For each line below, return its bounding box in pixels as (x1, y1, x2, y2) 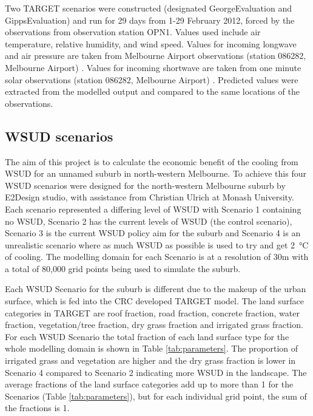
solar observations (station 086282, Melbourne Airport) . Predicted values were (5, 73, 298, 86)
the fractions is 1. (5, 401, 70, 414)
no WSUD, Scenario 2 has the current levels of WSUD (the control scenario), (5, 214, 292, 227)
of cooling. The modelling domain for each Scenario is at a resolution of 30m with (5, 250, 309, 263)
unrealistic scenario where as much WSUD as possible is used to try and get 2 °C (5, 238, 309, 251)
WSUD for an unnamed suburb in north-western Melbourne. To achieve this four (5, 167, 306, 180)
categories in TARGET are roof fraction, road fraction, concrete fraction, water (5, 306, 300, 319)
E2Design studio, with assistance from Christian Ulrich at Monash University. (5, 191, 294, 203)
